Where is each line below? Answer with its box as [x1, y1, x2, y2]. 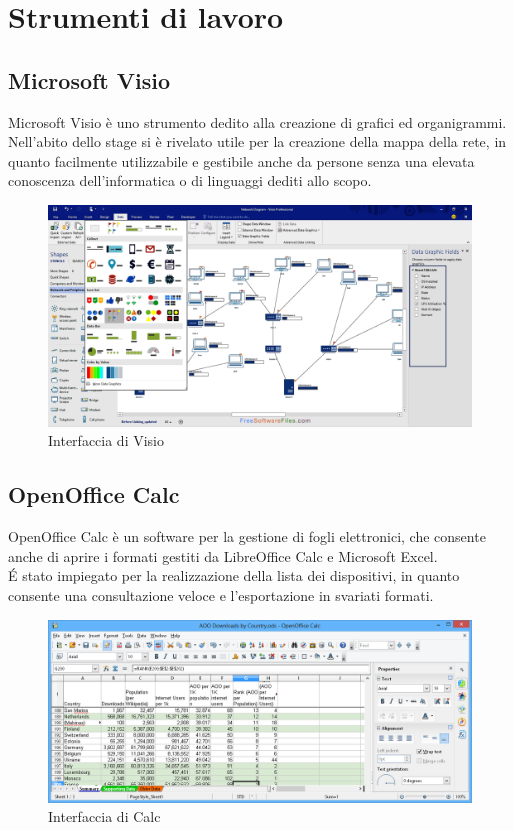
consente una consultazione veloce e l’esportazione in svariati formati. [8, 585, 434, 606]
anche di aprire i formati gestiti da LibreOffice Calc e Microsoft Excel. [8, 545, 438, 566]
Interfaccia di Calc [48, 806, 161, 827]
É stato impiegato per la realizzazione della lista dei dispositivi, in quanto [8, 565, 460, 586]
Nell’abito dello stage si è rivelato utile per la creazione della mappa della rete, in [8, 131, 507, 152]
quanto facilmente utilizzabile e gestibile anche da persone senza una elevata [8, 150, 475, 171]
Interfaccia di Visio [48, 430, 165, 451]
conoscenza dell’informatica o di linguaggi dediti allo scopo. [8, 170, 372, 191]
